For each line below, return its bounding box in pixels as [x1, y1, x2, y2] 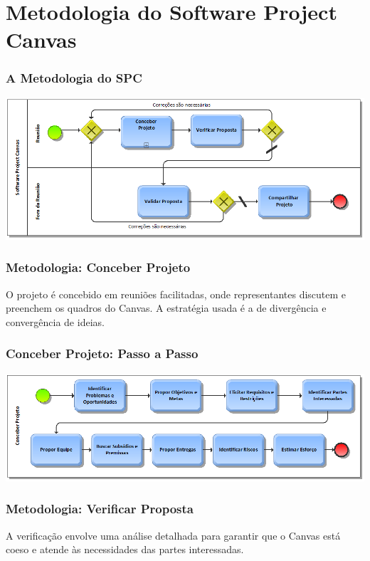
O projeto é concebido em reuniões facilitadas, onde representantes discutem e [6, 286, 347, 301]
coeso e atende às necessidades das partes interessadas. [6, 542, 244, 557]
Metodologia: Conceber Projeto [6, 258, 191, 276]
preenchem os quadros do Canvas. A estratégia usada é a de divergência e [6, 300, 327, 315]
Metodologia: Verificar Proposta [6, 500, 194, 518]
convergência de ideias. [6, 314, 105, 329]
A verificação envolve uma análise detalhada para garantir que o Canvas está [6, 528, 341, 542]
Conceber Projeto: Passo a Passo [6, 345, 199, 362]
